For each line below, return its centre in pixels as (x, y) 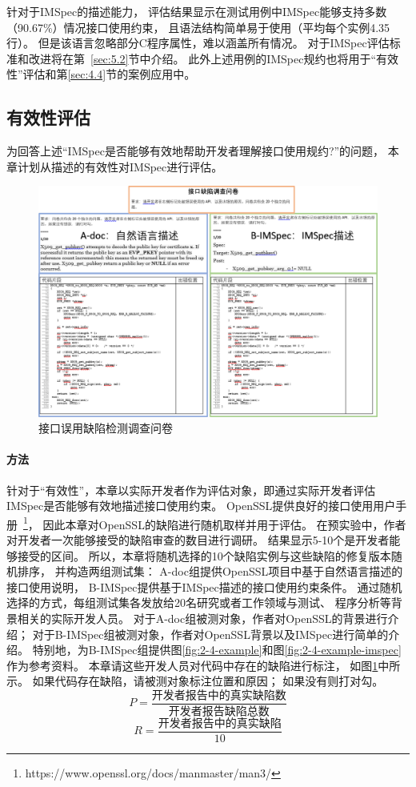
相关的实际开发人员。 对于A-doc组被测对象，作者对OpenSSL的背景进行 (202, 618)
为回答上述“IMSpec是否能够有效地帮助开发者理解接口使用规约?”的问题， (196, 151)
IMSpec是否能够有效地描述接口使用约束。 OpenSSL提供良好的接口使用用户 (201, 506)
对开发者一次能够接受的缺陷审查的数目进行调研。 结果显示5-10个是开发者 (198, 539)
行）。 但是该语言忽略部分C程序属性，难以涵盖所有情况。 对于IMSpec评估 (198, 43)
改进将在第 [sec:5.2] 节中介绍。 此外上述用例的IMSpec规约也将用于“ (202, 58)
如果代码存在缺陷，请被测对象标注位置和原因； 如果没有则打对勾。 (208, 681)
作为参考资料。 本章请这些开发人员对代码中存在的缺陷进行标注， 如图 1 (192, 665)
